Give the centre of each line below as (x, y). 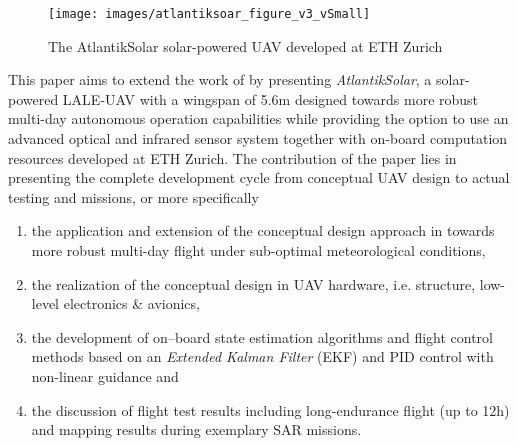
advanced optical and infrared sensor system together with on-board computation (258, 138)
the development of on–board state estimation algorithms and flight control (262, 336)
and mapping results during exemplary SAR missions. (196, 429)
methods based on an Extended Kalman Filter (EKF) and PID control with (262, 356)
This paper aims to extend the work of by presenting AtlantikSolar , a (220, 79)
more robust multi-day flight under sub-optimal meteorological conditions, (258, 250)
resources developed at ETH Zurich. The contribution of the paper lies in (232, 157)
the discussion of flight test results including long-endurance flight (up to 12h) (270, 409)
